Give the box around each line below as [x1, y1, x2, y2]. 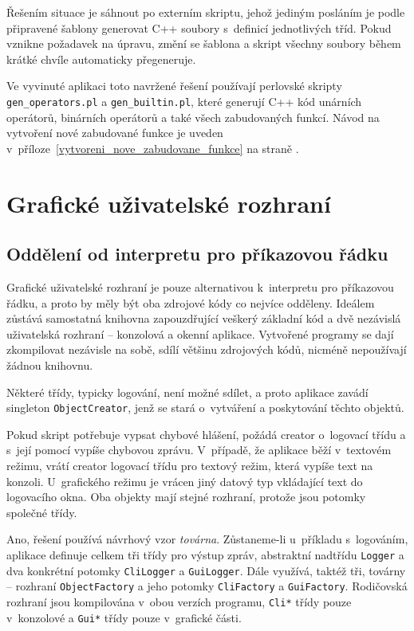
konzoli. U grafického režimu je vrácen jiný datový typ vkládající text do [6, 472, 363, 489]
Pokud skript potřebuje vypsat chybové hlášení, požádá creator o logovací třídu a [6, 425, 406, 442]
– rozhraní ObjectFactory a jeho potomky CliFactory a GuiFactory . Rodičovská [6, 578, 408, 594]
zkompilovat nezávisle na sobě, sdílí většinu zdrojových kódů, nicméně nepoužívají [6, 341, 407, 358]
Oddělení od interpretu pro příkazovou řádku [6, 241, 388, 266]
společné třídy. [6, 504, 77, 520]
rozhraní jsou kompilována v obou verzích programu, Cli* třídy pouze [6, 593, 352, 609]
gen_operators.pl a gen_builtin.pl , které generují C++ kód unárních [6, 92, 362, 109]
